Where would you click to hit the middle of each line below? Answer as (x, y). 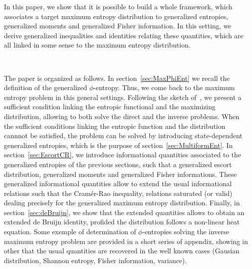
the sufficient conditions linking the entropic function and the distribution (115, 126)
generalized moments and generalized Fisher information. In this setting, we (118, 26)
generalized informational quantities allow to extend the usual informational (118, 183)
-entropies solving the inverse (186, 232)
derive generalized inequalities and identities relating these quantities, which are (124, 35)
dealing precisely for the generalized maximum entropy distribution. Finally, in (122, 203)
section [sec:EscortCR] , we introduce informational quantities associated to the (123, 155)
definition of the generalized (46, 87)
